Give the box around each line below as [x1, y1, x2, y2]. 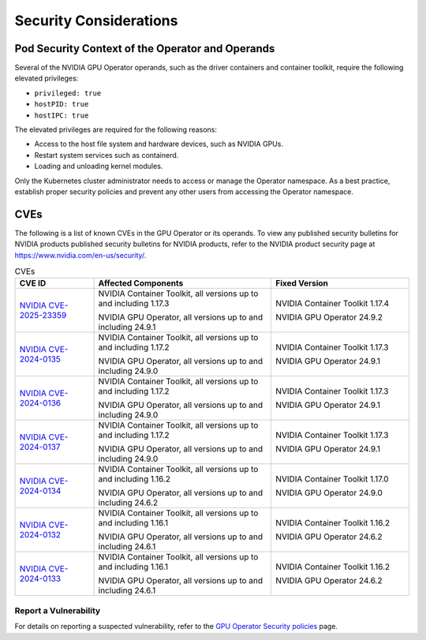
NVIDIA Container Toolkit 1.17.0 [275, 473, 390, 485]
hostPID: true [34, 99, 89, 109]
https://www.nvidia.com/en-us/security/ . [14, 250, 147, 260]
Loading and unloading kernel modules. [34, 162, 163, 171]
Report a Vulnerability [14, 604, 101, 616]
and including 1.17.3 [98, 298, 170, 309]
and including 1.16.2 [98, 473, 171, 485]
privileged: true [34, 88, 102, 98]
